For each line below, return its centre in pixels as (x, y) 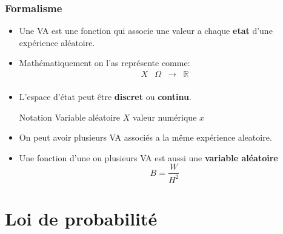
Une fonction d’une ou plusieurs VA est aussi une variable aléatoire (148, 157)
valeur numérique (165, 117)
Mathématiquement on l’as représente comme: (105, 63)
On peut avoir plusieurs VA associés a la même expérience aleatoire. (145, 137)
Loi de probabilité (81, 219)
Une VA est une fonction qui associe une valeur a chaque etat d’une (146, 31)
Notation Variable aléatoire (69, 117)
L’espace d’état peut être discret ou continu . (105, 97)
